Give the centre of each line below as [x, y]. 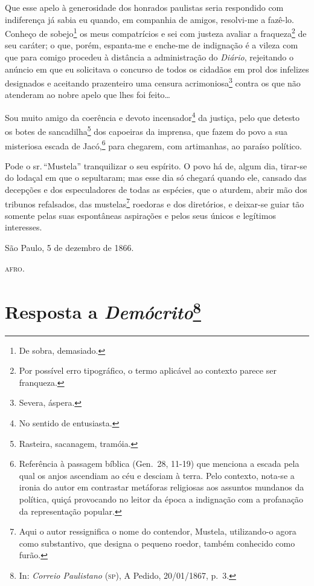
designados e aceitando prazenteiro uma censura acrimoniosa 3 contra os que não [153, 82]
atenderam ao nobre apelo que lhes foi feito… [88, 95]
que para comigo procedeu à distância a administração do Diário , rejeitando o [149, 57]
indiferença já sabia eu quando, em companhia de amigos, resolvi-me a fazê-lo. [150, 19]
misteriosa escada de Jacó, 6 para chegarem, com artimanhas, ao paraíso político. [153, 145]
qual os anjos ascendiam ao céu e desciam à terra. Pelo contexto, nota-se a [157, 475]
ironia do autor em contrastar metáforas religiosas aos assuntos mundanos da [162, 487]
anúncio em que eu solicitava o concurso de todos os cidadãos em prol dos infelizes [157, 69]
